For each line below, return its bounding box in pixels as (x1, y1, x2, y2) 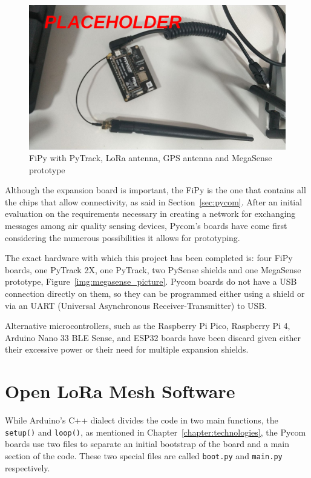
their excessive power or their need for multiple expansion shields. (5, 343, 249, 356)
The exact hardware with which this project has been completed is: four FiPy (5, 251, 293, 264)
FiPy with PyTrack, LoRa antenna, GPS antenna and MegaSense (29, 151, 272, 164)
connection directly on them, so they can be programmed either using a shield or (5, 287, 305, 300)
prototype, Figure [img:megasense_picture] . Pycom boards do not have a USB (5, 275, 297, 288)
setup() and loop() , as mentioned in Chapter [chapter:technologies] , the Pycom (5, 425, 306, 438)
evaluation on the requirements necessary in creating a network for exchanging (5, 207, 296, 220)
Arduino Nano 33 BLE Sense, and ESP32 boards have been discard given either (5, 331, 301, 344)
